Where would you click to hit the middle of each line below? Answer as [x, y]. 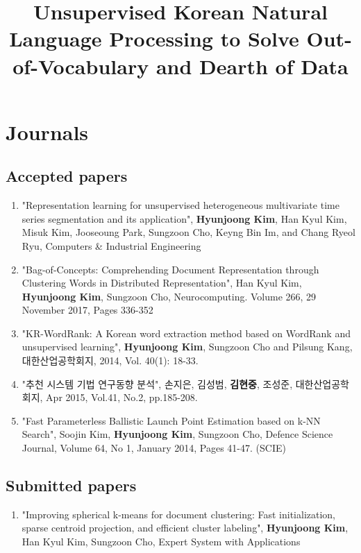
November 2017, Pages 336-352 [87, 310]
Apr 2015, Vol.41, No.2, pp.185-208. [122, 397]
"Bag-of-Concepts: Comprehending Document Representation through [170, 269]
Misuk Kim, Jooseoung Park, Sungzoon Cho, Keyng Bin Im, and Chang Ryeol [188, 232]
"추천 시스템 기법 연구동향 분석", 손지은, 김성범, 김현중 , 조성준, [157, 383]
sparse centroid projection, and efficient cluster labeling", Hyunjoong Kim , [185, 528]
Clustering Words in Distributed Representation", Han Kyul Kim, [162, 283]
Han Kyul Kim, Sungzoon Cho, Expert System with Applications [161, 542]
